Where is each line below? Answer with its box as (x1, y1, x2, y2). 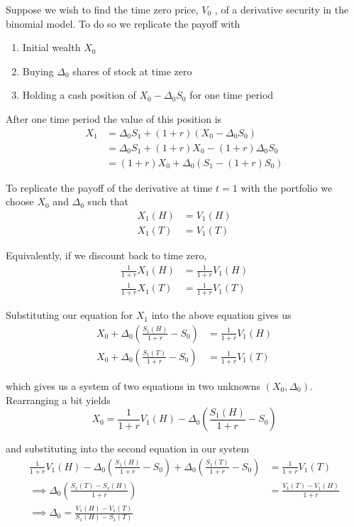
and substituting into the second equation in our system (6, 441, 250, 456)
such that (87, 194, 128, 209)
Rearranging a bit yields (6, 392, 111, 407)
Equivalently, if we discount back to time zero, (6, 247, 207, 262)
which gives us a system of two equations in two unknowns (6, 378, 260, 393)
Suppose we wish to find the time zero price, (6, 2, 199, 16)
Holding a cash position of (22, 87, 136, 102)
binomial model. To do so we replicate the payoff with (6, 16, 240, 31)
